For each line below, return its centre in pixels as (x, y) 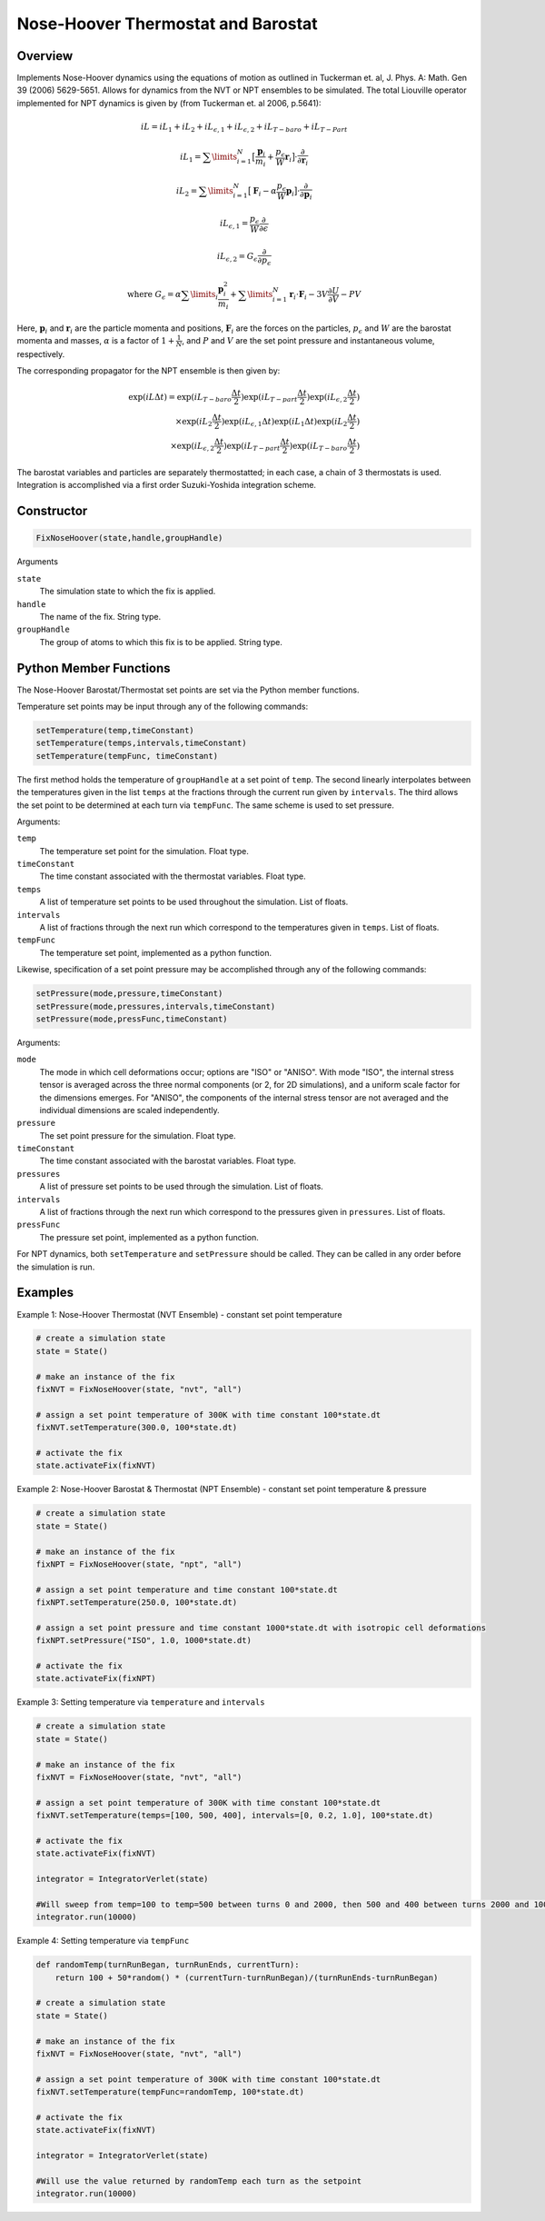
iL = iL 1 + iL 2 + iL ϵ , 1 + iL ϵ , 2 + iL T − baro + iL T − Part (244, 128)
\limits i (204, 295)
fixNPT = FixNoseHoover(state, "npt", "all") (139, 1564)
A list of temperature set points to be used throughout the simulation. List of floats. (194, 902)
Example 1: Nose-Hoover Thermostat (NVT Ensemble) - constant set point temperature (179, 1314)
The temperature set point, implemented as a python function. (156, 952)
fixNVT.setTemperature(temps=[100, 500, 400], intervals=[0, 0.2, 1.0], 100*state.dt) (235, 1816)
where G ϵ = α (154, 295)
